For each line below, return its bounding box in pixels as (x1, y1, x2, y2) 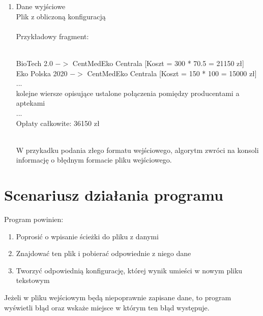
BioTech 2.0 (16, 57, 53, 68)
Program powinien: (4, 214, 64, 225)
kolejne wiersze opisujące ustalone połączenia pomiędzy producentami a (16, 87, 240, 98)
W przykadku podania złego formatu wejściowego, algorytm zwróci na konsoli (16, 144, 259, 155)
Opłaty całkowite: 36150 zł (16, 117, 100, 128)
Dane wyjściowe (16, 1, 66, 11)
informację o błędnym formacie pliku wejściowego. (16, 154, 172, 165)
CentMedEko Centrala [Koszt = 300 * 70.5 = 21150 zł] (72, 57, 244, 68)
